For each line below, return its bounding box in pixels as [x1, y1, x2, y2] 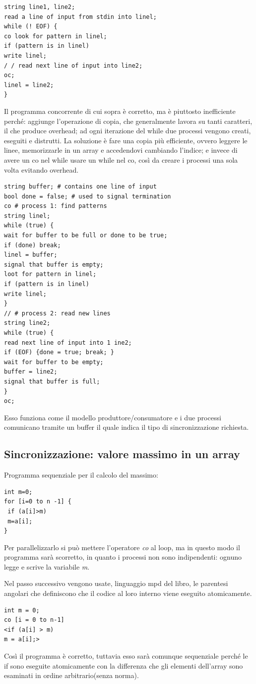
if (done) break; [4, 241, 61, 249]
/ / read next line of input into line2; [4, 62, 143, 69]
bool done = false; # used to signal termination [4, 193, 171, 200]
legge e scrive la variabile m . [4, 561, 90, 572]
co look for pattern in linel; [4, 32, 107, 40]
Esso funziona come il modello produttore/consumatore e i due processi [4, 412, 221, 422]
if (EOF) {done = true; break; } [4, 349, 114, 356]
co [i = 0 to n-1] [4, 616, 64, 624]
